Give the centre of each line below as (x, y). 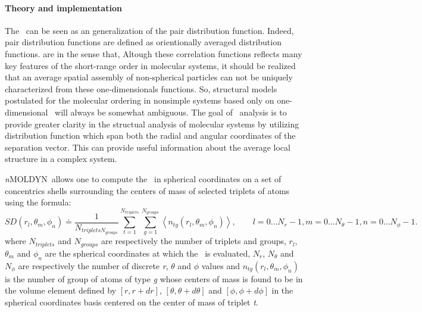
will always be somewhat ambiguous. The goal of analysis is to (171, 112)
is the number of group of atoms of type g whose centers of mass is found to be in (154, 278)
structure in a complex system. (61, 159)
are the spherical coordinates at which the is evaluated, (148, 253)
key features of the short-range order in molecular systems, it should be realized (150, 65)
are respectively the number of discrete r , (93, 265)
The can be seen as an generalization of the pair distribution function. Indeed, (149, 30)
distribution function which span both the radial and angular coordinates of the (150, 135)
